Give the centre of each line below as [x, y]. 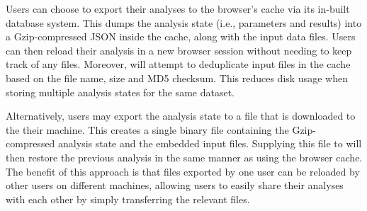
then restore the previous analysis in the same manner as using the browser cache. [184, 157]
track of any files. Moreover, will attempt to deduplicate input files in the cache [178, 64]
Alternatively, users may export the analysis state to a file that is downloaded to [181, 116]
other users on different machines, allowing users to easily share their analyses [175, 185]
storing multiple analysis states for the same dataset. [120, 92]
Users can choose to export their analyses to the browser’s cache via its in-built [178, 8]
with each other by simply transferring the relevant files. [128, 199]
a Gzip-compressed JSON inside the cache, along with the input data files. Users [181, 36]
